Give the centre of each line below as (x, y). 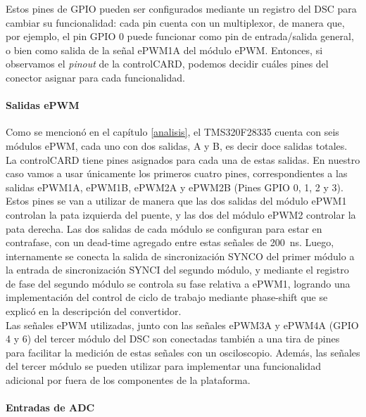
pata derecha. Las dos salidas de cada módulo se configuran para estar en (164, 228)
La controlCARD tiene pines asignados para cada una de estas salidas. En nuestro (183, 159)
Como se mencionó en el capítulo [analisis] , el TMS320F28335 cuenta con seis (172, 132)
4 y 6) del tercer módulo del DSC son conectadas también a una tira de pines (173, 339)
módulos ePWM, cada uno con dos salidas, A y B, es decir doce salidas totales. (177, 145)
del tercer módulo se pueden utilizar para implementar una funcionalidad (163, 366)
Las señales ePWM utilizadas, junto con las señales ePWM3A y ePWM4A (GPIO (182, 325)
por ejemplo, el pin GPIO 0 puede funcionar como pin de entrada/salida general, (180, 36)
